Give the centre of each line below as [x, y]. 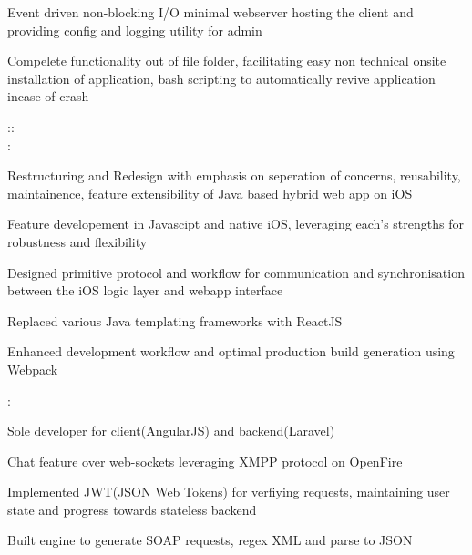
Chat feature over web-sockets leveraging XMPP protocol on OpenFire [205, 461]
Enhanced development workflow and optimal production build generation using [231, 351]
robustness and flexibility [77, 241]
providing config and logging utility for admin [135, 30]
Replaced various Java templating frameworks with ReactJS [175, 320]
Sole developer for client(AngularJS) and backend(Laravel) [171, 431]
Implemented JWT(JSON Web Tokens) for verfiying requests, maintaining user [229, 492]
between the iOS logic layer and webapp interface [145, 290]
